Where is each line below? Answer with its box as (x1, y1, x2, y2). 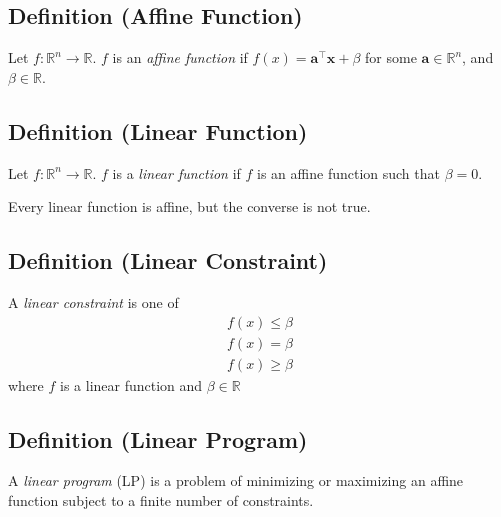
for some (365, 47, 417, 68)
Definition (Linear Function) (8, 115, 308, 146)
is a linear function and (60, 374, 203, 395)
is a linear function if (112, 162, 241, 183)
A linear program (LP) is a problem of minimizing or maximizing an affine (8, 470, 464, 491)
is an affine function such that (257, 162, 440, 183)
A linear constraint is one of (8, 291, 179, 312)
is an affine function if (112, 47, 248, 68)
